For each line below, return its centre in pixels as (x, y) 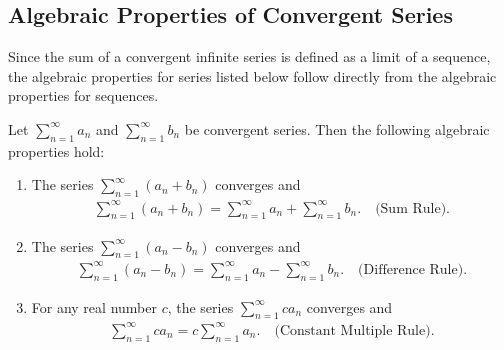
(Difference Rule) (411, 269)
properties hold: (56, 150)
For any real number (94, 306)
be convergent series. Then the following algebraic (337, 128)
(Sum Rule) (411, 208)
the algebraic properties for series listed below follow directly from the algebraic (252, 75)
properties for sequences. (83, 95)
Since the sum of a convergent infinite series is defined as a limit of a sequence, (249, 56)
